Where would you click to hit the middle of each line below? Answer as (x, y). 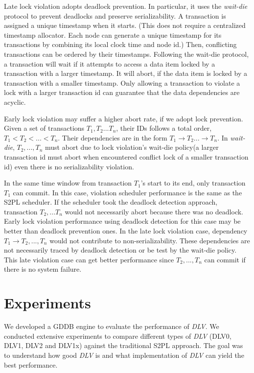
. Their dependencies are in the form (113, 137)
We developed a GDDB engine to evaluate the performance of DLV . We (112, 326)
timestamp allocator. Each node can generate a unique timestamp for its (113, 35)
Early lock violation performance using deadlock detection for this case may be (122, 221)
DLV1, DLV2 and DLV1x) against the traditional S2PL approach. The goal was (124, 345)
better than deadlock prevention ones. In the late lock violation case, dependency (126, 231)
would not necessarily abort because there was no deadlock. (154, 211)
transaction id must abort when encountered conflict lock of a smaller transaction (126, 156)
